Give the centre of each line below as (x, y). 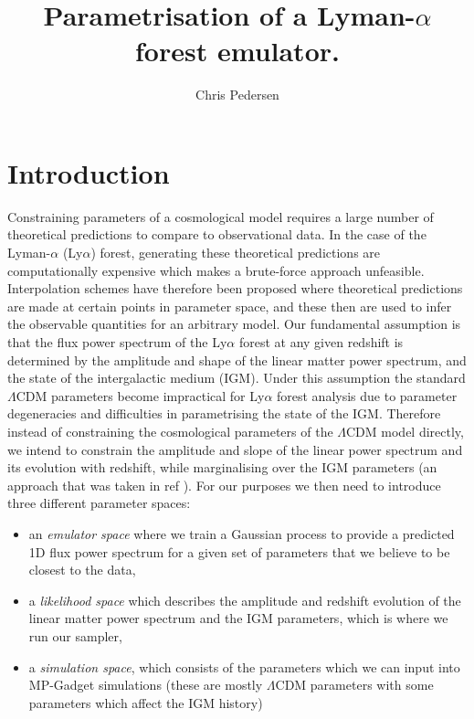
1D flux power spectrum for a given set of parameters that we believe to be (239, 551)
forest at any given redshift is (321, 342)
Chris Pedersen (237, 95)
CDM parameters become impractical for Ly (140, 395)
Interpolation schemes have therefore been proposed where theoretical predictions (235, 288)
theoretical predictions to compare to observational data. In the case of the (217, 234)
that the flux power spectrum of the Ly (117, 342)
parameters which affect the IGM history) (146, 702)
